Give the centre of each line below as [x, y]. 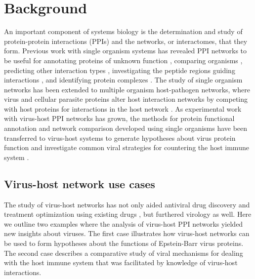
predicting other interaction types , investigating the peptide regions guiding [120, 70]
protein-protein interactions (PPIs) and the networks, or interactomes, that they [126, 41]
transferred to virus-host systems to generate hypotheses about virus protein [120, 138]
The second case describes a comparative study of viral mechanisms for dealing [124, 253]
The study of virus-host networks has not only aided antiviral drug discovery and [127, 204]
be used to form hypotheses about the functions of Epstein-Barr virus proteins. [124, 243]
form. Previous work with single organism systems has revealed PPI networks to [126, 51]
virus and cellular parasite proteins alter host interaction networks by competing [126, 99]
